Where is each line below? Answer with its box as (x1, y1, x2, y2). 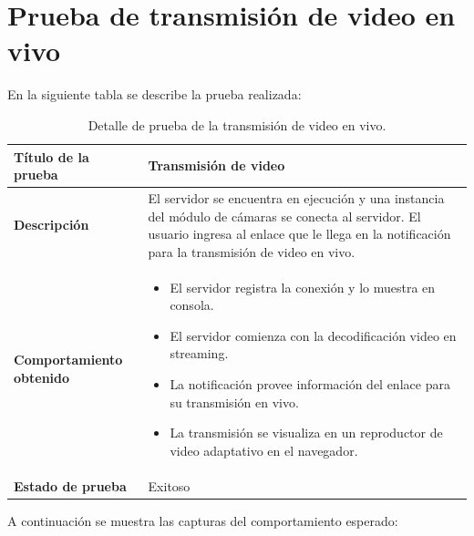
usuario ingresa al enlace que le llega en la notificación (148, 224, 451, 243)
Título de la (14, 147, 89, 166)
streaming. (170, 344, 229, 363)
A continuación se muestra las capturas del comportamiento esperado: (7, 510, 398, 530)
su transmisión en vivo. (170, 392, 299, 411)
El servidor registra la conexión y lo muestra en (170, 277, 436, 296)
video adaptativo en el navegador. (170, 440, 358, 459)
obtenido (14, 367, 70, 387)
